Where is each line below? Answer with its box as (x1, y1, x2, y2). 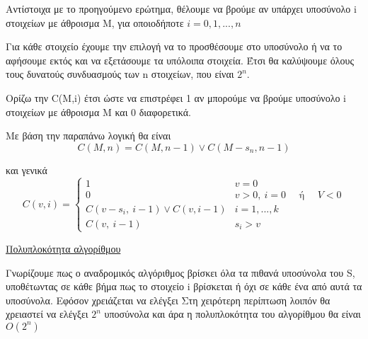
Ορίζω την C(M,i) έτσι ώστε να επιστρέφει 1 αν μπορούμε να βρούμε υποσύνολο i (6, 90, 347, 105)
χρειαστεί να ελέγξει (6, 306, 88, 321)
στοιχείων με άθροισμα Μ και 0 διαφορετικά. (6, 104, 191, 119)
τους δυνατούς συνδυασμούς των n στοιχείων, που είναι (6, 67, 234, 81)
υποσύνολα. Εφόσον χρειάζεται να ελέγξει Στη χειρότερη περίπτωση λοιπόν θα (6, 292, 330, 307)
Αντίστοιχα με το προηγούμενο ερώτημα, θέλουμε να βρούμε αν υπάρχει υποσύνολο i (6, 1, 357, 16)
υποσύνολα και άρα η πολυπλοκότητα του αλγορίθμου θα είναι (104, 306, 361, 321)
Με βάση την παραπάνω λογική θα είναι (6, 128, 171, 143)
